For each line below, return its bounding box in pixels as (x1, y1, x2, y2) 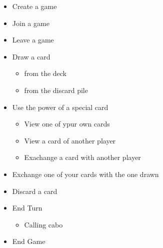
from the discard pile (24, 84, 88, 95)
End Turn (12, 202, 42, 213)
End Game (12, 236, 45, 246)
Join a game (12, 17, 49, 28)
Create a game (12, 1, 57, 11)
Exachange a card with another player (24, 152, 141, 162)
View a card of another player (24, 135, 116, 145)
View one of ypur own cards (24, 118, 110, 129)
